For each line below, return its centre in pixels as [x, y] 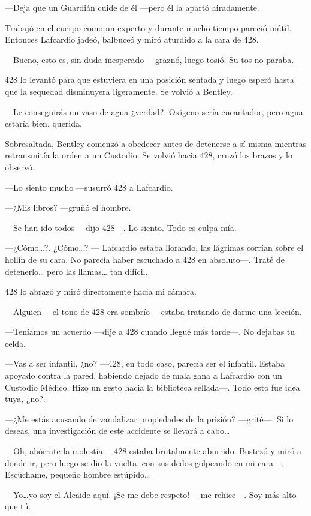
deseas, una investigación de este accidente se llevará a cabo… [117, 430]
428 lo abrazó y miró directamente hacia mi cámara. [101, 291]
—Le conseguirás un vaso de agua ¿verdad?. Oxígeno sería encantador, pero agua [154, 111]
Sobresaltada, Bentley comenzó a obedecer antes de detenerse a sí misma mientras [156, 143]
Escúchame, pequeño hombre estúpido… [78, 474]
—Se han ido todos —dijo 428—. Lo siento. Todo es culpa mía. [121, 227]
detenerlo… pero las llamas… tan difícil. [76, 271]
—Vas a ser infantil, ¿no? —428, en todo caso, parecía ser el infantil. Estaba [145, 363]
